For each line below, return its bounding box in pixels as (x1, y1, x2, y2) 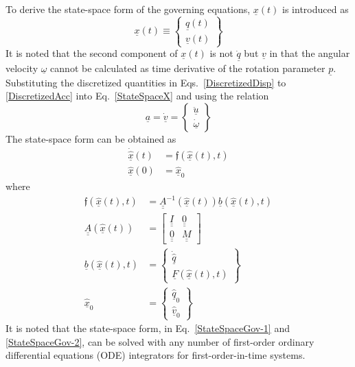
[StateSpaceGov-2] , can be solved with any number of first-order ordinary (5, 334, 314, 348)
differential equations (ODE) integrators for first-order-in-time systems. (5, 348, 306, 362)
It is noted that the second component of (5, 46, 178, 60)
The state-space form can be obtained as (5, 132, 176, 145)
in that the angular (269, 46, 350, 60)
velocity (5, 60, 38, 75)
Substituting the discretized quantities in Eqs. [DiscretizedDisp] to (5, 75, 286, 89)
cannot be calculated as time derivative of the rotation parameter (50, 60, 325, 75)
